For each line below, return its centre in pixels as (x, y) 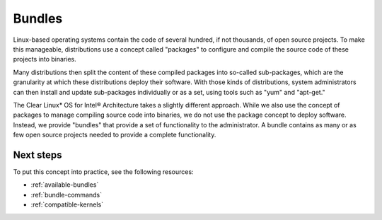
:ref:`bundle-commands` (66, 195)
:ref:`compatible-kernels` (67, 204)
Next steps (37, 155)
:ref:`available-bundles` (65, 185)
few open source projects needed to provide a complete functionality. (115, 135)
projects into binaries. (45, 59)
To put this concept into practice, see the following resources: (103, 172)
